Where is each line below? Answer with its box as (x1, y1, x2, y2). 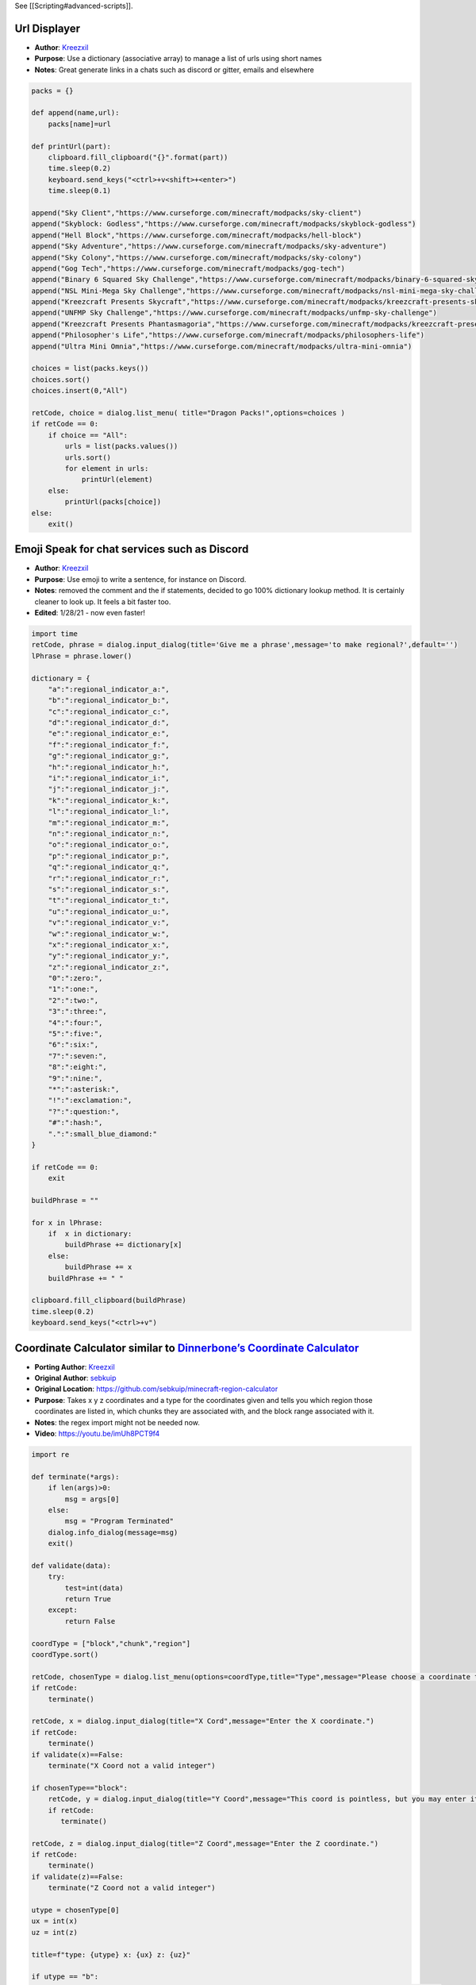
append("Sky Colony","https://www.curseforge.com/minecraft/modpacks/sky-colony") (31, 252, 363, 262)
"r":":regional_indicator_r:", (48, 873, 170, 883)
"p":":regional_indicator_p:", (48, 851, 170, 861)
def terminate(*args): (31, 1472, 120, 1481)
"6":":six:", (48, 1040, 99, 1050)
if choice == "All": (48, 430, 129, 440)
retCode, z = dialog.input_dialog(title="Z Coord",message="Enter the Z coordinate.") (31, 1839, 379, 1848)
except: (48, 1605, 79, 1615)
